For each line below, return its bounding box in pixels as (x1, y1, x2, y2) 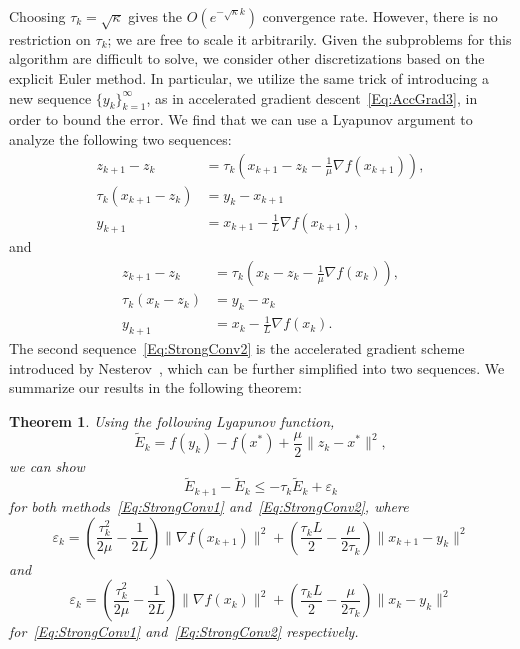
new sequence (9, 87, 92, 108)
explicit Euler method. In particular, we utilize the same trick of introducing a (9, 67, 489, 88)
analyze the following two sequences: (9, 128, 232, 149)
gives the (128, 6, 183, 26)
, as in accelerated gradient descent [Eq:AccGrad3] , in (146, 87, 478, 108)
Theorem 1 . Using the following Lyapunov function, (9, 411, 335, 431)
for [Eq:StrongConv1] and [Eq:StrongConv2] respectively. (9, 621, 359, 642)
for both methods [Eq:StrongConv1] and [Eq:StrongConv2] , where (9, 495, 409, 516)
